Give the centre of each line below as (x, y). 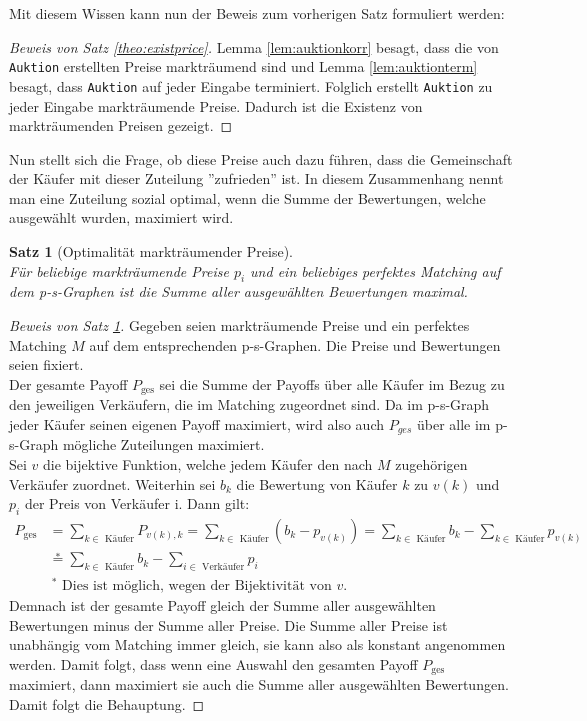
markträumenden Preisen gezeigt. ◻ (121, 125)
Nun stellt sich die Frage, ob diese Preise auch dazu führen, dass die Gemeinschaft (261, 158)
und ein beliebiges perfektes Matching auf (375, 270)
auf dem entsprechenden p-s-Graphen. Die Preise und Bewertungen (295, 344)
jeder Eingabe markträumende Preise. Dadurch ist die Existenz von (216, 105)
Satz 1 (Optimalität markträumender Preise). (151, 251)
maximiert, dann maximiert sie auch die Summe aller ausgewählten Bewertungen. (259, 684)
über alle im (453, 423)
